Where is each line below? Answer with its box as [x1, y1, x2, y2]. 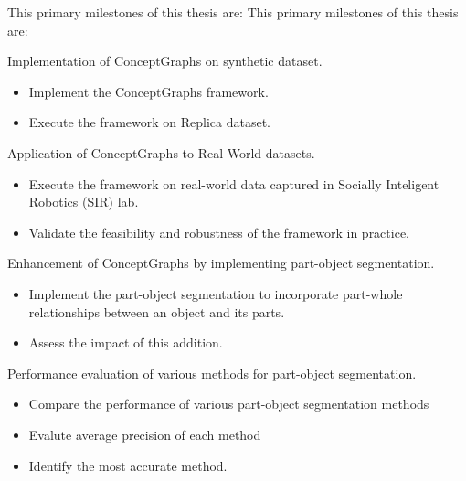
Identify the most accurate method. [28, 455, 228, 475]
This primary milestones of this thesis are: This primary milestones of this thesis [7, 3, 459, 21]
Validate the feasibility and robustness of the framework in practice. [28, 222, 410, 241]
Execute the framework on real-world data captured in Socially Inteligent [28, 174, 440, 193]
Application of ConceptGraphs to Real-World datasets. [7, 143, 315, 162]
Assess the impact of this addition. [28, 333, 223, 352]
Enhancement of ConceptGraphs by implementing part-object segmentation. [7, 253, 435, 273]
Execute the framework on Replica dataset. [28, 112, 270, 132]
